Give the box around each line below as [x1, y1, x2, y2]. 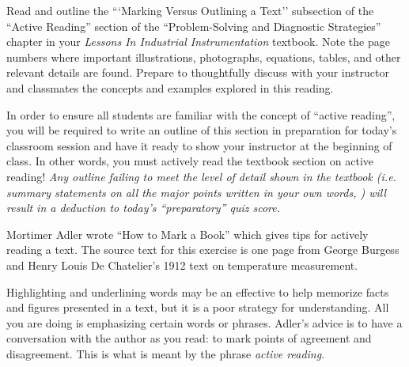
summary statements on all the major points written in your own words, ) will [6, 183, 387, 200]
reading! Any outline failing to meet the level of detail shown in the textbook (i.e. [6, 168, 396, 184]
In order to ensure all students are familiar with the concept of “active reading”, [6, 106, 396, 123]
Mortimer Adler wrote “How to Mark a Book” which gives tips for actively [6, 225, 369, 242]
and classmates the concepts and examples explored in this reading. [6, 79, 334, 96]
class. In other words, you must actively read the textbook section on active [6, 153, 374, 169]
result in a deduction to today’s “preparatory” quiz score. [6, 199, 280, 216]
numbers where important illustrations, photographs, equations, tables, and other [6, 48, 401, 65]
